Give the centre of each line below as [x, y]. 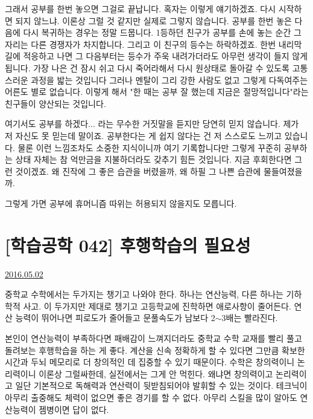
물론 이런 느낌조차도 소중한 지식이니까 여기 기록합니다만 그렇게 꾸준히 [150, 147]
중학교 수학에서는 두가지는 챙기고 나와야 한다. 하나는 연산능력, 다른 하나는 [144, 294]
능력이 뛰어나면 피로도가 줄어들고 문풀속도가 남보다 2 [115, 318]
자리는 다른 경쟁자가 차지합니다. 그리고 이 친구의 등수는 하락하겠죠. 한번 [141, 44]
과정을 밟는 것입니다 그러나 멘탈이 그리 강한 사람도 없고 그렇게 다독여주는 [169, 80]
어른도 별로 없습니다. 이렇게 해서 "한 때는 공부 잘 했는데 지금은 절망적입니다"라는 [157, 92]
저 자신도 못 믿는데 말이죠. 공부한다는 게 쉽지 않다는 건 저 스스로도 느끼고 [144, 135]
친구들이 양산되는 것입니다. [55, 103]
